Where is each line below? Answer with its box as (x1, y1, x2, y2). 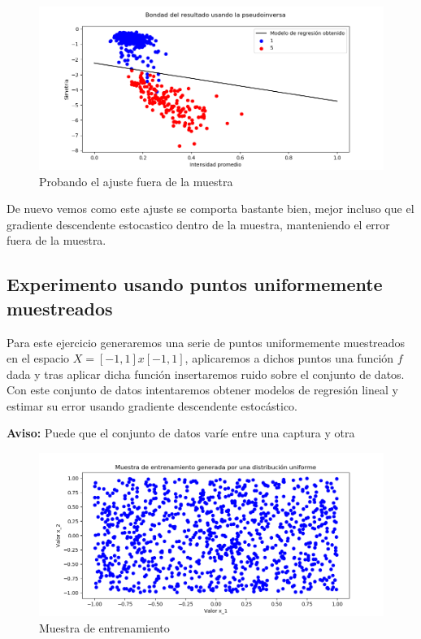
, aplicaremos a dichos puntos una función (184, 350, 394, 367)
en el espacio (7, 350, 70, 367)
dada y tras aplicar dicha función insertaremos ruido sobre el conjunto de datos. (7, 365, 405, 382)
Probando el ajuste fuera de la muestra (39, 172, 233, 189)
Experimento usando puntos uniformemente (7, 272, 383, 297)
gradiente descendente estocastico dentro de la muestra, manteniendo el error (7, 215, 390, 233)
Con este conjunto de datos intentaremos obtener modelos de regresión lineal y (7, 381, 398, 398)
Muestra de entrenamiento (39, 619, 170, 636)
